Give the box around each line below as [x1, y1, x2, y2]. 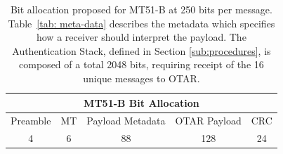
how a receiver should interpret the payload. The [36, 30, 246, 44]
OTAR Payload [175, 113, 242, 128]
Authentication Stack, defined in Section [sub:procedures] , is [12, 43, 271, 58]
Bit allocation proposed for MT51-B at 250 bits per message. [10, 2, 272, 16]
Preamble [11, 113, 51, 128]
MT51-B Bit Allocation [84, 95, 199, 110]
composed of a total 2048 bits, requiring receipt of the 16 [19, 57, 264, 72]
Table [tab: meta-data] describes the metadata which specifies [8, 15, 275, 30]
